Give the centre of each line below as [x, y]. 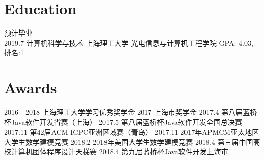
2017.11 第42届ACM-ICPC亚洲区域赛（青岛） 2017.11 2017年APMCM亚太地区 [132, 132]
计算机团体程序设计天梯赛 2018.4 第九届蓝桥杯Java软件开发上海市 [120, 152]
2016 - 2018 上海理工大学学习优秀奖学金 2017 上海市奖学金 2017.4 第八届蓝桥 [131, 112]
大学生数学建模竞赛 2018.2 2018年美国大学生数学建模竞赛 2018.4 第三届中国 [129, 141]
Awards [31, 88]
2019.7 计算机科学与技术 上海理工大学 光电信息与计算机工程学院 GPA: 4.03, [129, 42]
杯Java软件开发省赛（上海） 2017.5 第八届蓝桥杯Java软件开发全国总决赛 [123, 122]
